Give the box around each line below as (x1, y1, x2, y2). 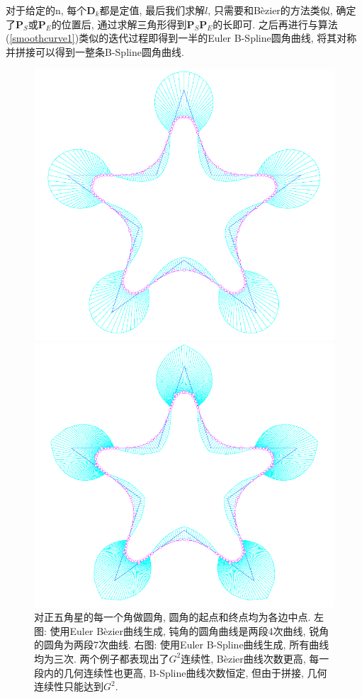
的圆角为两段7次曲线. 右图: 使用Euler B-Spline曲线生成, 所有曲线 (34, 637, 329, 652)
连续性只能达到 (34, 679, 103, 694)
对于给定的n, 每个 (6, 3, 87, 17)
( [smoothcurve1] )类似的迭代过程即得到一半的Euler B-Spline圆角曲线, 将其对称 (6, 30, 357, 45)
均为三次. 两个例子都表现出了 (34, 651, 169, 665)
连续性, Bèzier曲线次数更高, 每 (181, 651, 319, 665)
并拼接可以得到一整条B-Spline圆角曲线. (6, 44, 184, 59)
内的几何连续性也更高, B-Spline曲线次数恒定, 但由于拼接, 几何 (43, 665, 327, 680)
